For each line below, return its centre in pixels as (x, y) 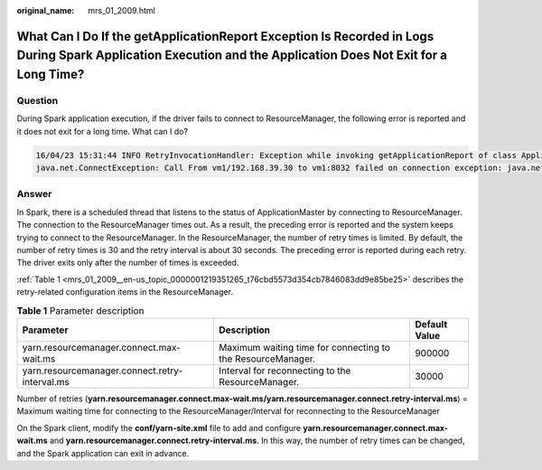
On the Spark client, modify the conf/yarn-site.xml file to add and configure (159, 428)
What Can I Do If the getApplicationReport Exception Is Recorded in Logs (225, 36)
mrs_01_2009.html (121, 10)
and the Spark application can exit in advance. (103, 453)
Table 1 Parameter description (80, 310)
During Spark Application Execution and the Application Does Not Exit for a (232, 56)
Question (37, 100)
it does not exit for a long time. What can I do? (103, 131)
